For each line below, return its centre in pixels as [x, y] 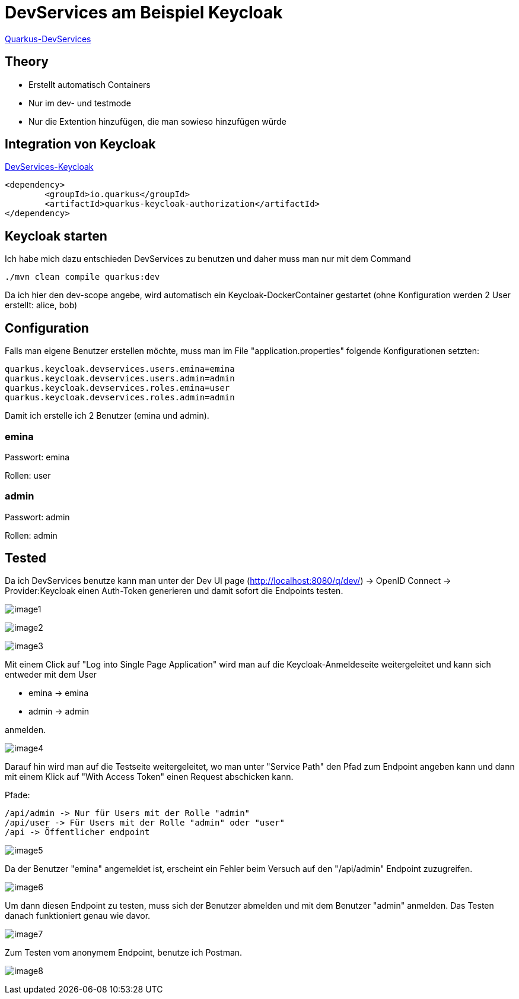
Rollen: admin [31, 535]
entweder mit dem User [51, 675]
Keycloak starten [56, 236]
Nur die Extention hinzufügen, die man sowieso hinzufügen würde [157, 121]
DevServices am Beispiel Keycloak [144, 12]
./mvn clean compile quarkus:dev [82, 277]
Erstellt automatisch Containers [90, 84]
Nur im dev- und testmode [80, 103]
